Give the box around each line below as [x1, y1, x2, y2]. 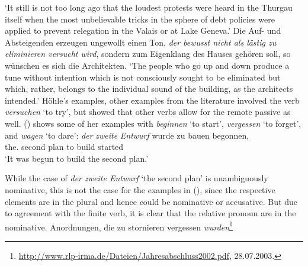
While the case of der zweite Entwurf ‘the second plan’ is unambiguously [5, 172, 268, 184]
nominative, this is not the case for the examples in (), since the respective [5, 183, 275, 196]
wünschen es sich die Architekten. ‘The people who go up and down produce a [5, 59, 290, 71]
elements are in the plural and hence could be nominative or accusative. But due [5, 195, 297, 207]
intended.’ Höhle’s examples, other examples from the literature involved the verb [5, 94, 300, 106]
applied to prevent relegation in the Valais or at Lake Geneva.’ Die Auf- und [5, 24, 281, 37]
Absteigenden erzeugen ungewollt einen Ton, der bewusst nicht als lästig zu [5, 36, 277, 48]
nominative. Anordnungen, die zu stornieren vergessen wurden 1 [5, 219, 233, 233]
